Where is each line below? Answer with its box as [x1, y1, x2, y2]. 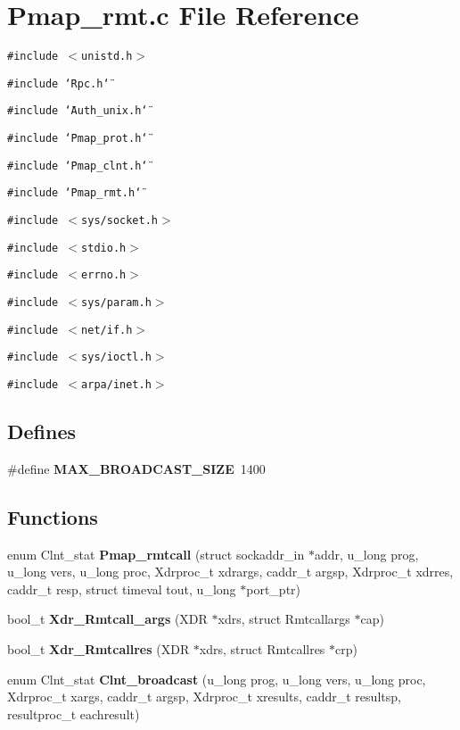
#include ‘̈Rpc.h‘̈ [7, 77, 110, 90]
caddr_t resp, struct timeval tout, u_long [7, 579, 236, 598]
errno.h [81, 269, 127, 282]
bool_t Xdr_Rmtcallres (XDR [7, 640, 190, 659]
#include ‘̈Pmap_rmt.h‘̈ [7, 187, 142, 200]
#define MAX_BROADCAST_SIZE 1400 [7, 459, 266, 477]
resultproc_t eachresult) [7, 704, 140, 723]
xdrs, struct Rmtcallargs [218, 610, 350, 628]
